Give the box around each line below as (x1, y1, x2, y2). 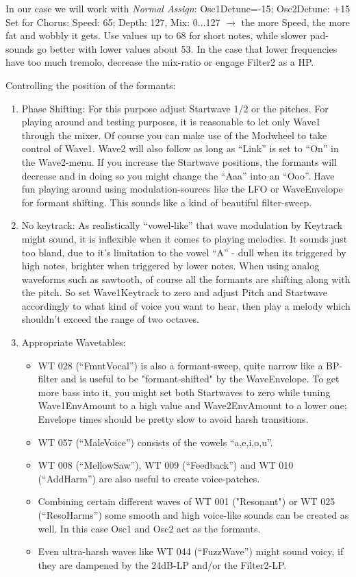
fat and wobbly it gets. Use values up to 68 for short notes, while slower (5, 28, 307, 42)
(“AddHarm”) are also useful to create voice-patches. (38, 471, 260, 485)
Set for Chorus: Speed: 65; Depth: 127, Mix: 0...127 (5, 14, 220, 29)
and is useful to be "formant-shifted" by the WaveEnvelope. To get (61, 371, 340, 386)
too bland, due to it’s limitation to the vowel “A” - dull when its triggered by (21, 245, 346, 259)
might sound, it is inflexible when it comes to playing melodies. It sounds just (21, 231, 348, 245)
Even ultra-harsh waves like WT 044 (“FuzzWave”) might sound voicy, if (38, 544, 344, 558)
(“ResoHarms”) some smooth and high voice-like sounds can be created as (38, 508, 349, 521)
